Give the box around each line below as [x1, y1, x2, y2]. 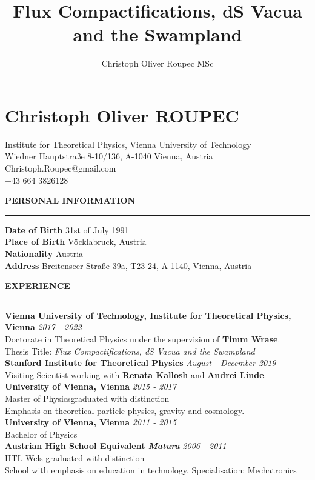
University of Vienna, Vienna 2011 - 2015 [5, 416, 176, 428]
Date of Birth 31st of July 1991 [5, 223, 129, 236]
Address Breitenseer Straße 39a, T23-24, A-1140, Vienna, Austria [5, 259, 252, 272]
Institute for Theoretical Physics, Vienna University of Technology [5, 138, 251, 150]
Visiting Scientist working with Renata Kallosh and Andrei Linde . [5, 368, 267, 381]
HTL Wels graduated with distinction [5, 451, 145, 464]
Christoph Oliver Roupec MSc [101, 57, 214, 70]
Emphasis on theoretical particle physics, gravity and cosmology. [5, 404, 245, 416]
